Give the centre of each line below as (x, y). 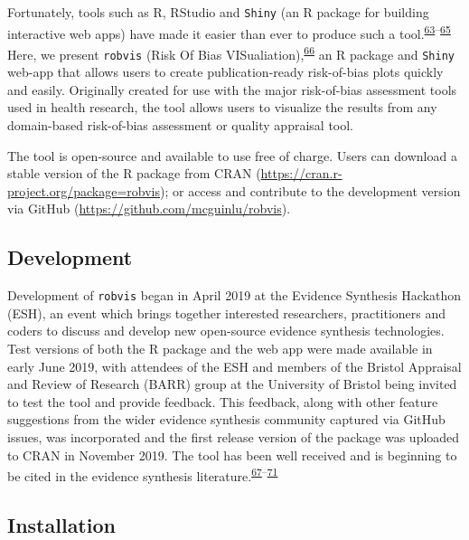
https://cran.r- (301, 173)
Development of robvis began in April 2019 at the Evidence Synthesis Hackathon (234, 295)
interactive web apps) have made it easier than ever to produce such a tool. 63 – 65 (229, 32)
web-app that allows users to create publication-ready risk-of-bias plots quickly (225, 72)
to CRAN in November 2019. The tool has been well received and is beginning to (232, 455)
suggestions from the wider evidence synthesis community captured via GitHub (226, 419)
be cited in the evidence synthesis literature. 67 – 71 (143, 474)
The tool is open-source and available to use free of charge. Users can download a (232, 155)
